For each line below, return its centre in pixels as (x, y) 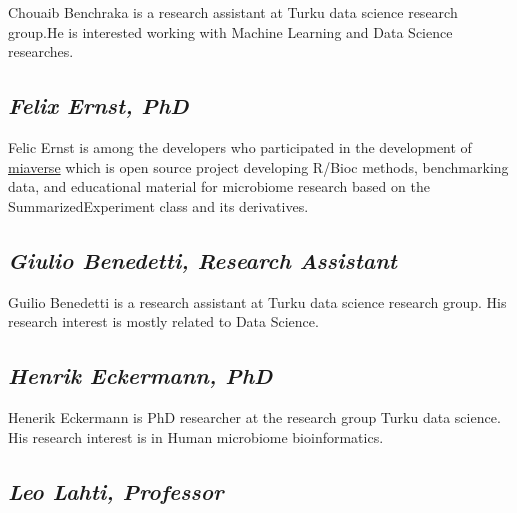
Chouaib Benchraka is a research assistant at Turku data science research (233, 12)
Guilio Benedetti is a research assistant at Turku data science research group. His (257, 301)
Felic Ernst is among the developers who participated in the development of (240, 146)
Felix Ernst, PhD (98, 105)
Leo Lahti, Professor (116, 490)
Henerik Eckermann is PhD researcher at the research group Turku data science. (254, 416)
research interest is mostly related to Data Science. (163, 321)
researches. (41, 51)
